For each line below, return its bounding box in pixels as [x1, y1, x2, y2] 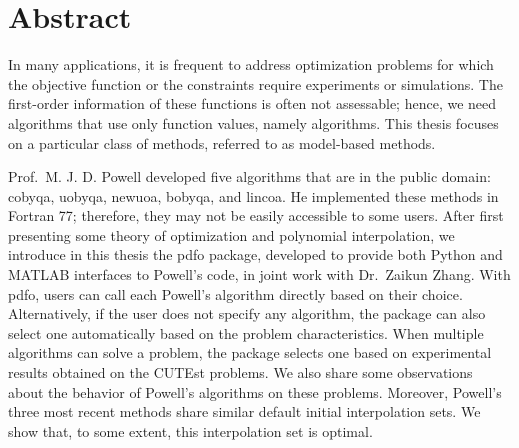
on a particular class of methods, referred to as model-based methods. [8, 132, 436, 153]
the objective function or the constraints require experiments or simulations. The [8, 73, 503, 94]
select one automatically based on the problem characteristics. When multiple [8, 322, 484, 343]
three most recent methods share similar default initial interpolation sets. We [8, 401, 481, 422]
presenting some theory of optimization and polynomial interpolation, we [8, 224, 455, 245]
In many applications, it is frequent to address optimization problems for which [8, 54, 494, 75]
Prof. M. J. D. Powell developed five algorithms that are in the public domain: [8, 166, 491, 187]
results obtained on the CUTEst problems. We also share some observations [8, 362, 473, 383]
